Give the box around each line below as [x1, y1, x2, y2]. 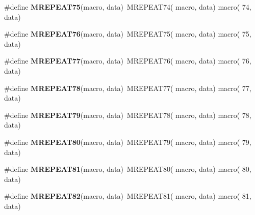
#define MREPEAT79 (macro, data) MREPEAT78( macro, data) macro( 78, [4, 109, 251, 120]
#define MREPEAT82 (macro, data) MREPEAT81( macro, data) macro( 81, [4, 191, 251, 201]
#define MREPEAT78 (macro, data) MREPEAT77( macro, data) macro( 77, [4, 82, 251, 93]
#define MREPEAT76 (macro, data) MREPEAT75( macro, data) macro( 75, [4, 28, 251, 39]
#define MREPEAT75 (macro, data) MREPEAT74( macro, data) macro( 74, [4, 2, 251, 12]
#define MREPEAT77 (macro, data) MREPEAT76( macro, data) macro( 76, [4, 55, 251, 66]
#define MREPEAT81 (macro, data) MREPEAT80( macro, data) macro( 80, [4, 164, 251, 174]
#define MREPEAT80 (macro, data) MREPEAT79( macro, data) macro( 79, [4, 136, 251, 147]
